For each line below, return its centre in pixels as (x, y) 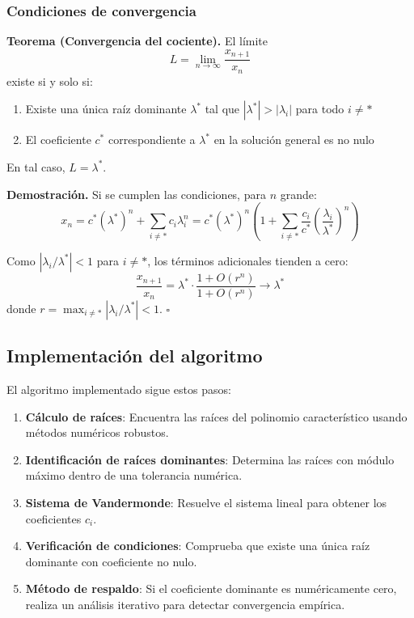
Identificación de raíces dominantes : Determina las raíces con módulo (210, 459)
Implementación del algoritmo (135, 356)
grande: (298, 194)
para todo (320, 109)
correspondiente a (152, 140)
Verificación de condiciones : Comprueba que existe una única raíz (198, 546)
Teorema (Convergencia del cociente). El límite (137, 41)
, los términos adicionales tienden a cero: (248, 260)
